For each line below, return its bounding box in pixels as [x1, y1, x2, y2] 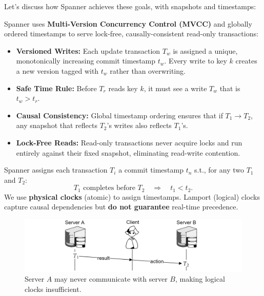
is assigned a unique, [173, 45, 238, 56]
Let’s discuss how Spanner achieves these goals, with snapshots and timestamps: [4, 1, 256, 11]
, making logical [175, 273, 225, 284]
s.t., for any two [194, 164, 244, 175]
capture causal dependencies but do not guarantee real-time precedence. [4, 201, 238, 212]
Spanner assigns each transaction [4, 164, 108, 175]
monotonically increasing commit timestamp [16, 55, 156, 66]
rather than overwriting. [110, 65, 186, 76]
